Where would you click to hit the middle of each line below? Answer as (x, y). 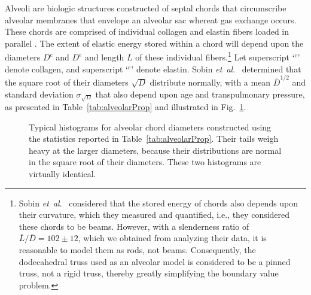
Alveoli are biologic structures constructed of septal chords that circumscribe (146, 8)
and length (105, 57)
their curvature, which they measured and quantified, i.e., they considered (154, 215)
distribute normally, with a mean (210, 82)
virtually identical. (62, 174)
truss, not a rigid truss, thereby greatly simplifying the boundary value (149, 273)
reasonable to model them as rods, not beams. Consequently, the (137, 250)
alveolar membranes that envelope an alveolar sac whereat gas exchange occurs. (151, 19)
